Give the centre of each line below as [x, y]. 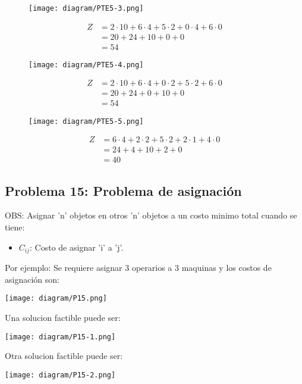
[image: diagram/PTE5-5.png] [86, 121]
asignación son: [32, 279]
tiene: [15, 227]
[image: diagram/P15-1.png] [60, 337]
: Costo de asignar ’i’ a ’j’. [77, 247]
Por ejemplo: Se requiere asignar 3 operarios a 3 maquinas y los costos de [138, 268]
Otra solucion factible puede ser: [64, 356]
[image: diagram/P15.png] [56, 299]
